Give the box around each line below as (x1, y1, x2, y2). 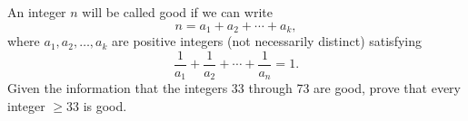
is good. (83, 96, 127, 115)
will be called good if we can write (82, 3, 273, 21)
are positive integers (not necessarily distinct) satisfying (112, 32, 422, 51)
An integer (7, 3, 66, 21)
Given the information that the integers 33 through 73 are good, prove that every (7, 79, 461, 98)
